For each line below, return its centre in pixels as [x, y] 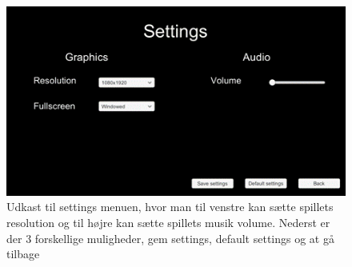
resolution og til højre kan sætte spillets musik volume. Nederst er [168, 222]
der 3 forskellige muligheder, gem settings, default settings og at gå [170, 238]
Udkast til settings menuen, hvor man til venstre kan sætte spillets [170, 207]
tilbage [23, 254]
